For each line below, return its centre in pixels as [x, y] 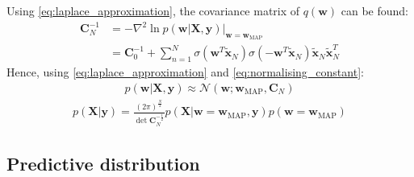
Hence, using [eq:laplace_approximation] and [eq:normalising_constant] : [185, 72]
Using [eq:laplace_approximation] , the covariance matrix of [153, 10]
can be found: [374, 10]
